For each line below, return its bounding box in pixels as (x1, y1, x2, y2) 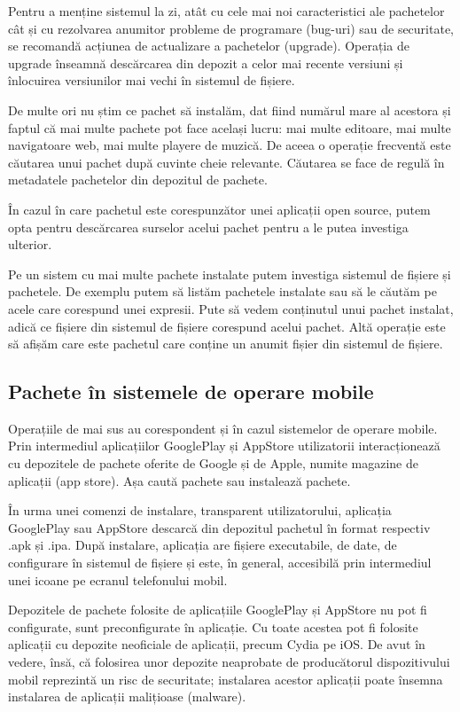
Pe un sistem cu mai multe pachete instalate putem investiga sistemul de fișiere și (8, 264, 451, 283)
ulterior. (8, 235, 52, 254)
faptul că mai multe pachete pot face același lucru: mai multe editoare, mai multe (8, 118, 451, 137)
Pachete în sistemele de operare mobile (8, 378, 374, 405)
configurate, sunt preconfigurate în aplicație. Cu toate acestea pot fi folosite (8, 617, 418, 636)
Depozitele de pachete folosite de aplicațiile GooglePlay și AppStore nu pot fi (8, 600, 427, 619)
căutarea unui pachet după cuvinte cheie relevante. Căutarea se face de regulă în (8, 153, 445, 171)
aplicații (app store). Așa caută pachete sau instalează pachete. (8, 471, 351, 489)
